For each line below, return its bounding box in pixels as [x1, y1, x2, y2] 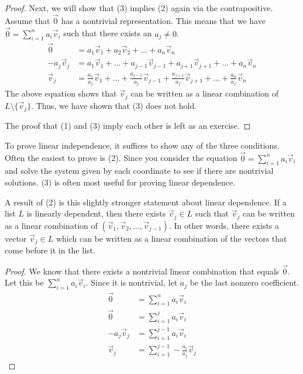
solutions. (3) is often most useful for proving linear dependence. [5, 176, 236, 188]
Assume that [5, 14, 50, 26]
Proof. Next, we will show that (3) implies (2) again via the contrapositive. [5, 2, 273, 13]
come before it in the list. [5, 244, 95, 256]
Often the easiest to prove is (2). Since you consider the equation [5, 152, 237, 164]
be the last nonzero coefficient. [190, 276, 299, 289]
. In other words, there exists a [168, 219, 280, 231]
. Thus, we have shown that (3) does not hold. [31, 99, 197, 111]
